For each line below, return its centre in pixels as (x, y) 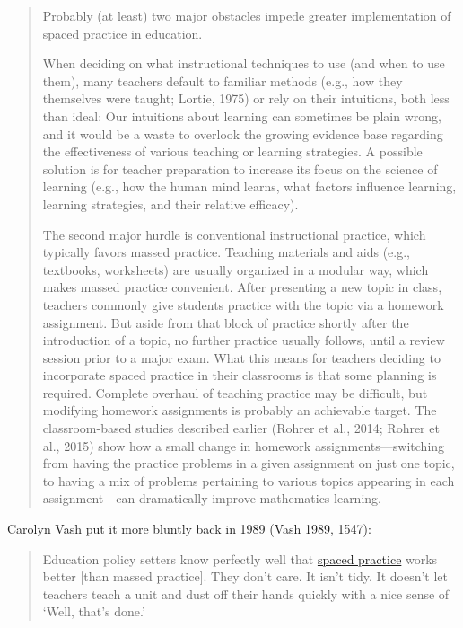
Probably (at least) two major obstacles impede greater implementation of (247, 15)
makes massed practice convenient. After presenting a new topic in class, (242, 287)
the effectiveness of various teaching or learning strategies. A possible (232, 151)
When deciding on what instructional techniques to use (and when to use (244, 63)
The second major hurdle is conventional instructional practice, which (234, 234)
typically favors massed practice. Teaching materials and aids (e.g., (227, 252)
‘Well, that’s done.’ (94, 611)
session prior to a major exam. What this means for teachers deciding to (241, 357)
